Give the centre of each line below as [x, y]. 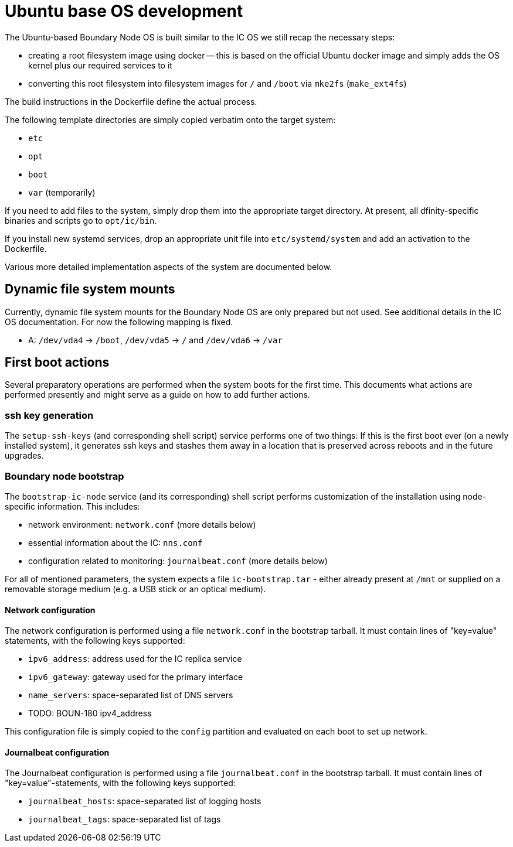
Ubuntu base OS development [124, 11]
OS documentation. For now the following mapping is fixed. [119, 322]
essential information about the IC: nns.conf [115, 542]
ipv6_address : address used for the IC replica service [135, 659]
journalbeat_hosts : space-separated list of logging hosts [145, 801]
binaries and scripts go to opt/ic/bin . [81, 220]
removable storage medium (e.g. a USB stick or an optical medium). [135, 589]
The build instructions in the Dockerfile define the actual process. [131, 101]
